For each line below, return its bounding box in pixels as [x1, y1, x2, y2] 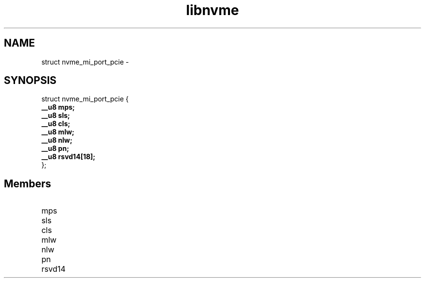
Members [4, 177, 51, 190]
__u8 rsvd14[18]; [41, 152, 96, 161]
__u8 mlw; [41, 128, 75, 136]
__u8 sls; [41, 111, 70, 120]
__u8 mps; [41, 103, 75, 112]
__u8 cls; [41, 119, 70, 128]
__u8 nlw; [41, 136, 73, 145]
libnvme [186, 2, 239, 18]
